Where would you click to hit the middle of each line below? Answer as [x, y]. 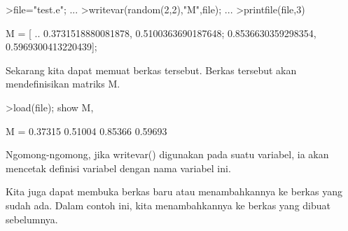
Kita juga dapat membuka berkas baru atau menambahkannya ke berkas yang [174, 191]
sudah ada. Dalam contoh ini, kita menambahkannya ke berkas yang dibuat [168, 205]
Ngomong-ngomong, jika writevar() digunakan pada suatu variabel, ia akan [167, 154]
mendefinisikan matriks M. [63, 84]
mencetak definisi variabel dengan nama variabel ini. [118, 168]
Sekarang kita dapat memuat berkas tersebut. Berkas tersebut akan [151, 70]
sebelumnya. [32, 219]
